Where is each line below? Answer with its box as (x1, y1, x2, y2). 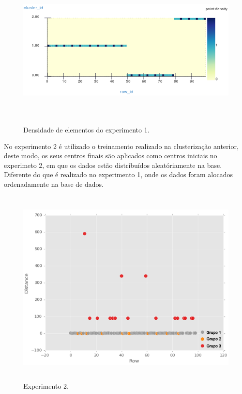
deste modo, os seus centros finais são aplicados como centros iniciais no (4, 150, 217, 161)
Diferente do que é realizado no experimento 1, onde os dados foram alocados (4, 169, 233, 180)
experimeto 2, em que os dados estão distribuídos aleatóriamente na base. (4, 160, 222, 170)
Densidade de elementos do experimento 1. (23, 124, 150, 134)
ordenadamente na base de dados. (4, 179, 104, 189)
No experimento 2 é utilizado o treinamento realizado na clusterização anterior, (4, 141, 239, 151)
